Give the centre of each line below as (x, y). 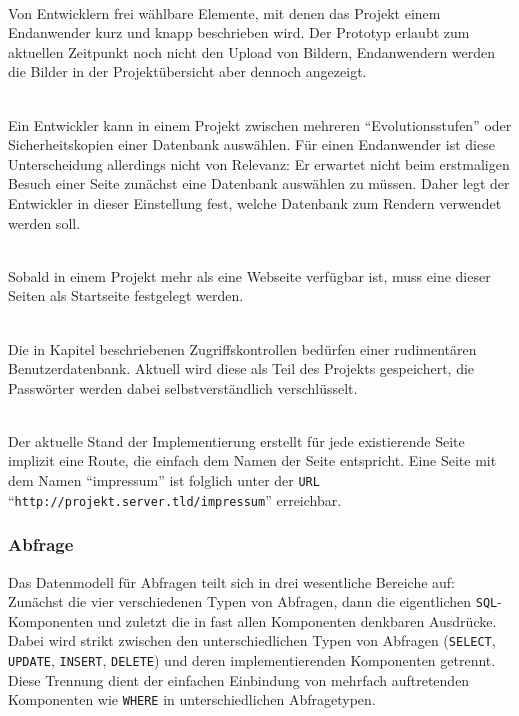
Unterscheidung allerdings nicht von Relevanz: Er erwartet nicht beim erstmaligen (259, 163)
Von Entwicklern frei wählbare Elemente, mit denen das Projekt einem (224, 12)
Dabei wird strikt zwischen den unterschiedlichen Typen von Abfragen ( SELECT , (252, 640)
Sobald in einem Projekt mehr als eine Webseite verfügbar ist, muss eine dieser (249, 275)
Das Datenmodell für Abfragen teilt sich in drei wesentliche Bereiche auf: (232, 581)
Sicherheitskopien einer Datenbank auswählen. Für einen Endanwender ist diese (251, 144)
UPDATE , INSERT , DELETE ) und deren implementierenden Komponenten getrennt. (252, 660)
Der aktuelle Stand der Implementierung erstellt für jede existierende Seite (236, 440)
